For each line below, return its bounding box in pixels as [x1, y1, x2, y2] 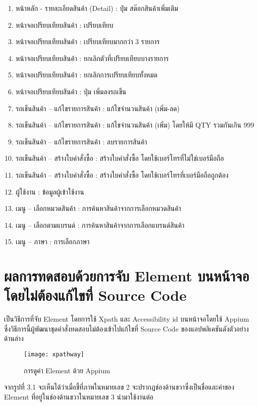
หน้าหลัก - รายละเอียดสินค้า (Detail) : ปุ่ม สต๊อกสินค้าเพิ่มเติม [15, 3, 178, 13]
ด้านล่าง [4, 333, 24, 343]
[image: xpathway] [24, 351, 84, 358]
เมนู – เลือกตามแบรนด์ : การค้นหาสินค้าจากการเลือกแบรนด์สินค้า [15, 219, 185, 230]
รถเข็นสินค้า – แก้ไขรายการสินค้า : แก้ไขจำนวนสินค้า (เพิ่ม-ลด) [15, 103, 180, 113]
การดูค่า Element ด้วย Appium [24, 365, 110, 375]
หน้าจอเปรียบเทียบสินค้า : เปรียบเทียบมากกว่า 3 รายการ [15, 36, 160, 47]
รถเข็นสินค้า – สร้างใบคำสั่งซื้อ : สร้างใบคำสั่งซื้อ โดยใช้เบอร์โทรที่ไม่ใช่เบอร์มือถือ [15, 153, 224, 163]
